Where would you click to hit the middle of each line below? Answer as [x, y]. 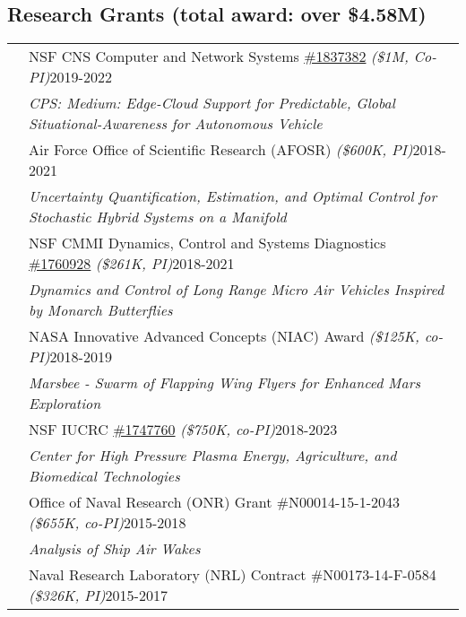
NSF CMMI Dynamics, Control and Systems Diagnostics [207, 243]
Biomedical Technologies [104, 476]
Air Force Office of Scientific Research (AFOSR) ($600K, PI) [221, 150]
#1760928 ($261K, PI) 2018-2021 [132, 264]
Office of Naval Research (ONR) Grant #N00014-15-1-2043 [215, 502]
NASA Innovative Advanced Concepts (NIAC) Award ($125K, [224, 336]
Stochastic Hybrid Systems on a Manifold [158, 217]
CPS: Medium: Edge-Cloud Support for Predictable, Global [212, 103]
